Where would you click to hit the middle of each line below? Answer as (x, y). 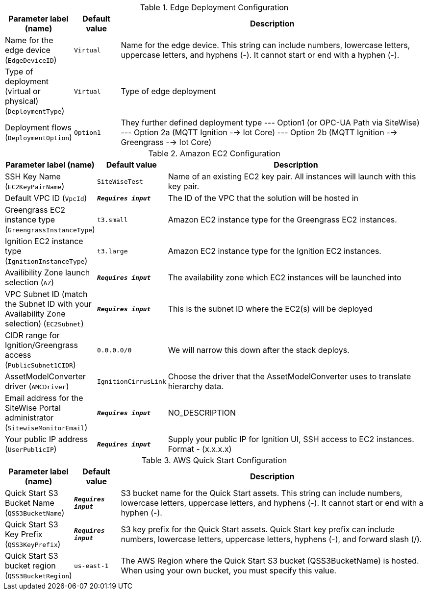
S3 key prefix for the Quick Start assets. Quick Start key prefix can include (258, 529)
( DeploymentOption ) (38, 137)
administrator (29, 418)
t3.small (112, 220)
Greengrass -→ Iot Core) (166, 142)
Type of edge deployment (168, 91)
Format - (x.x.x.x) (200, 449)
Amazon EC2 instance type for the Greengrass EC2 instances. (282, 220)
